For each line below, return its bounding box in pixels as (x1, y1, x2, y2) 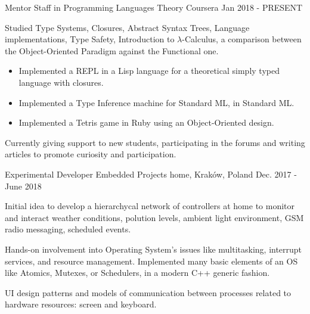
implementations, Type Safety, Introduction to (5, 33, 175, 45)
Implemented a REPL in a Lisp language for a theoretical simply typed (18, 64, 280, 77)
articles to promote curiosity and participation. (5, 148, 176, 160)
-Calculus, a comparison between (182, 33, 302, 45)
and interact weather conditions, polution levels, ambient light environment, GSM (5, 211, 304, 223)
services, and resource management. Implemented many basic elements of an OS (5, 254, 298, 267)
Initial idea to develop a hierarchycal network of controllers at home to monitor (5, 200, 295, 212)
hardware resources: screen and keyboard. (5, 298, 157, 310)
